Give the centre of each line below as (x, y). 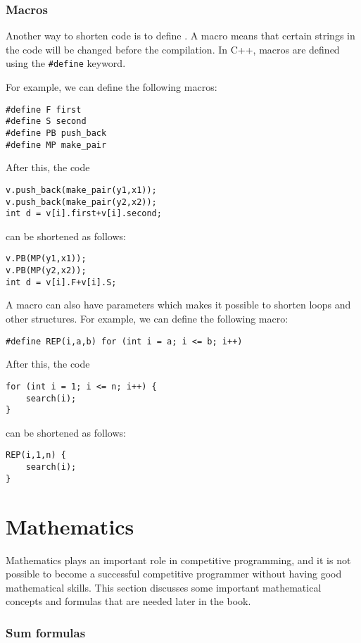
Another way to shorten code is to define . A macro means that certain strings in (180, 36)
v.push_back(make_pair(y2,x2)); (81, 202)
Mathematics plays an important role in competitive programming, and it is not (178, 560)
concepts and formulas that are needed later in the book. (128, 601)
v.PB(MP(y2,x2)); (46, 271)
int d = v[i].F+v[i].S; (61, 282)
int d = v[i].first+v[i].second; (84, 214)
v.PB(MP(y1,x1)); (46, 259)
